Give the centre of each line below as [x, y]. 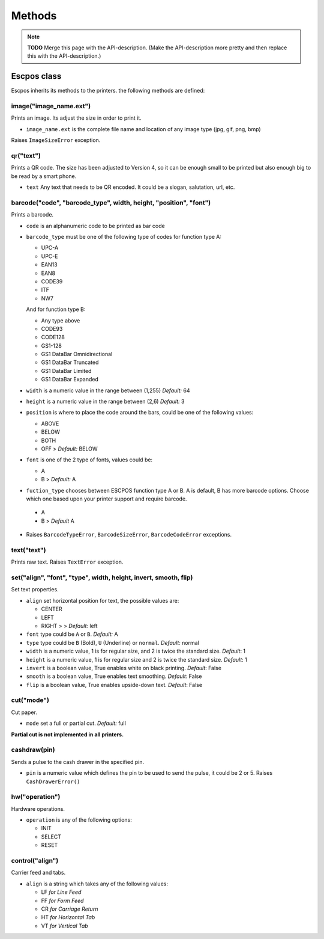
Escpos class [36, 76]
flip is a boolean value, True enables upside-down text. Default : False [114, 685]
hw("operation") [36, 797]
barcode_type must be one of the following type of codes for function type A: [124, 237]
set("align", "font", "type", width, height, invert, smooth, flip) [102, 577]
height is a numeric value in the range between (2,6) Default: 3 [105, 402]
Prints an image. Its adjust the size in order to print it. [76, 118]
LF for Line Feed [61, 892]
